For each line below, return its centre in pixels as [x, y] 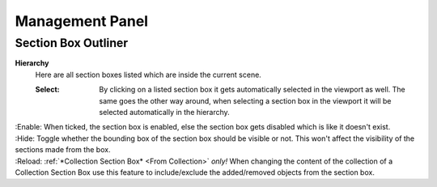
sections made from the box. [63, 150]
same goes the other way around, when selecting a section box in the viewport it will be [245, 100]
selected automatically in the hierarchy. [164, 112]
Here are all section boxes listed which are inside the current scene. [148, 74]
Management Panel [82, 21]
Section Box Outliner [72, 43]
